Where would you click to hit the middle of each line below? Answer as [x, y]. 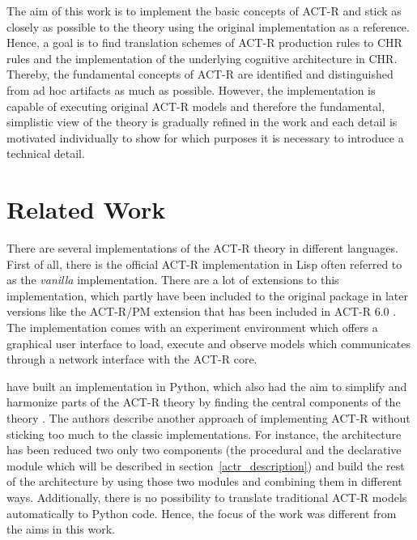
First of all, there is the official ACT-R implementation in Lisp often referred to [204, 264]
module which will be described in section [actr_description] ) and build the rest [206, 465]
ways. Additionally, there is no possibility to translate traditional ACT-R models [207, 497]
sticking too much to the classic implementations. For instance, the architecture [204, 434]
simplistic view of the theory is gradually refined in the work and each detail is [202, 122]
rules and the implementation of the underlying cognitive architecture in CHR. [202, 58]
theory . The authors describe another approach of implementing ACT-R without [208, 418]
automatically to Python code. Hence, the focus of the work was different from [202, 513]
